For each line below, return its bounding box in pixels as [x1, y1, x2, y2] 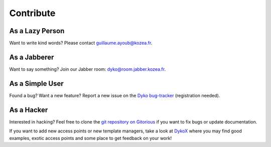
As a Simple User [9, 79, 64, 88]
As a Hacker [9, 105, 48, 114]
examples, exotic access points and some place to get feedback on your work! [9, 135, 172, 141]
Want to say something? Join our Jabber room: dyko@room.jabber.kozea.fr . [9, 66, 166, 72]
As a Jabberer [9, 53, 54, 61]
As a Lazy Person [9, 27, 65, 35]
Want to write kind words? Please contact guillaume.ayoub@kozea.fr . [9, 40, 153, 46]
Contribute [9, 8, 56, 19]
